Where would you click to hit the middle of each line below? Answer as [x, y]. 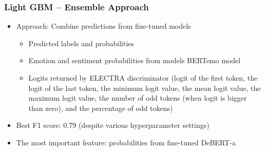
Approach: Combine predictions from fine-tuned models [103, 26]
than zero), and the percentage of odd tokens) [101, 108]
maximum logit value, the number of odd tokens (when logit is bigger [138, 98]
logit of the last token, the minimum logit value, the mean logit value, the [145, 88]
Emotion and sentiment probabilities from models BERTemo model [135, 60]
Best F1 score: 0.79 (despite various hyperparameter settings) [113, 125]
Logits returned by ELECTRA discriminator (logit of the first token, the [143, 78]
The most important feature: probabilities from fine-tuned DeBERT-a [126, 142]
